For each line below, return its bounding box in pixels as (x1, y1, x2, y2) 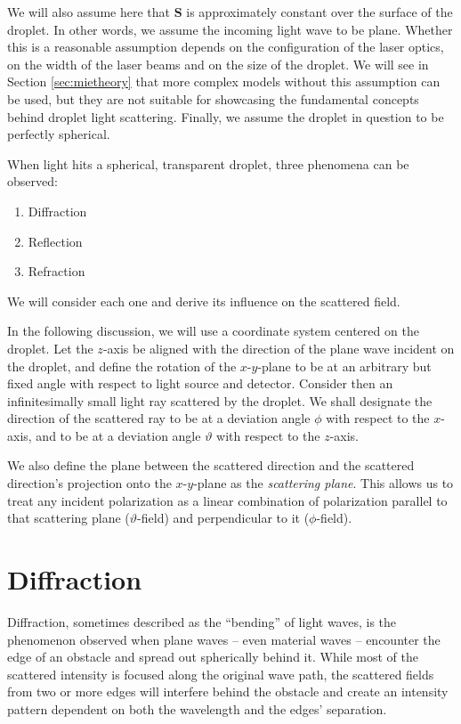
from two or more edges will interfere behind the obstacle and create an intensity (7, 682, 449, 701)
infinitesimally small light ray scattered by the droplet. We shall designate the (7, 391, 433, 410)
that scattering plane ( (7, 508, 130, 527)
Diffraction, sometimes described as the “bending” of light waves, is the (7, 612, 397, 630)
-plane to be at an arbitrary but (257, 356, 432, 375)
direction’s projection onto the (7, 474, 172, 492)
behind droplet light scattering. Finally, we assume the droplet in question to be (7, 107, 444, 126)
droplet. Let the (7, 338, 93, 357)
